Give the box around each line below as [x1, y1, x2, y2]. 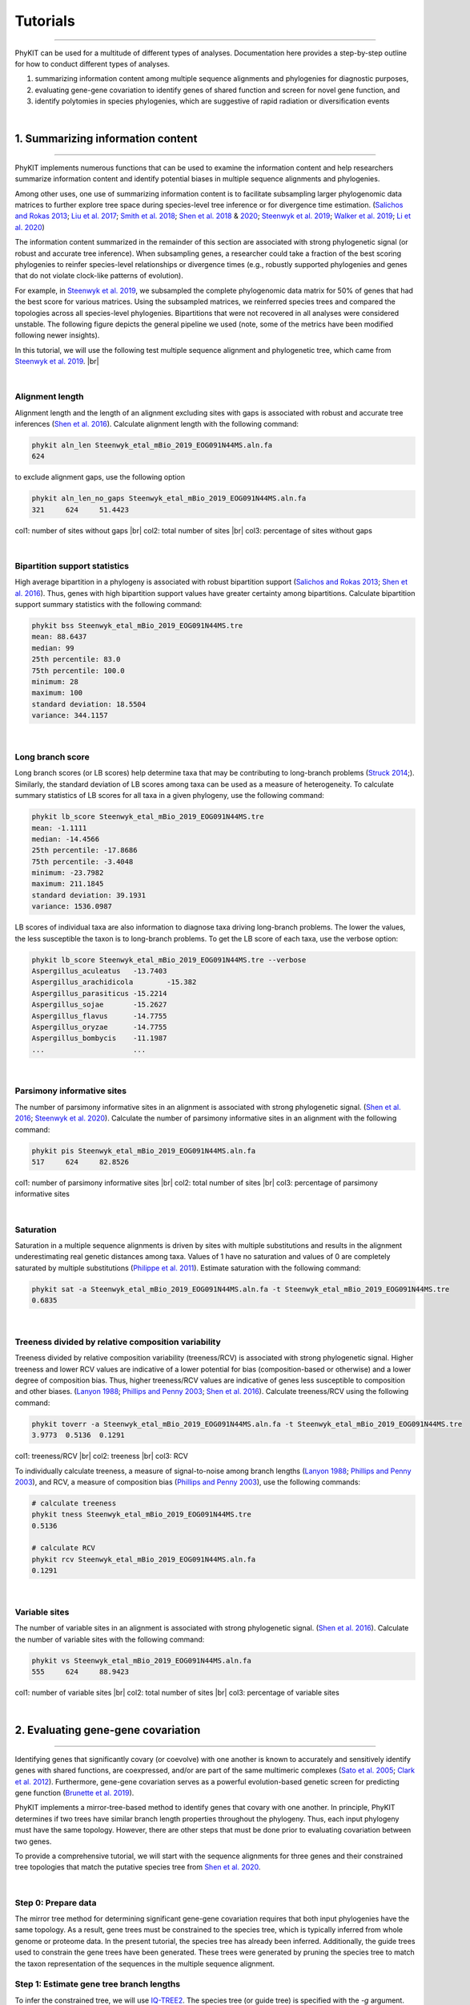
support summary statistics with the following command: [14, 600, 203, 610]
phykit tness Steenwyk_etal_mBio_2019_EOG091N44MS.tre [31, 1510, 251, 1519]
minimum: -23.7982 [31, 869, 104, 877]
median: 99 [31, 643, 74, 653]
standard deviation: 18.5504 [31, 699, 147, 709]
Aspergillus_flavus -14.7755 [31, 1011, 167, 1020]
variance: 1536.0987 [31, 902, 112, 911]
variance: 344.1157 [31, 711, 108, 720]
